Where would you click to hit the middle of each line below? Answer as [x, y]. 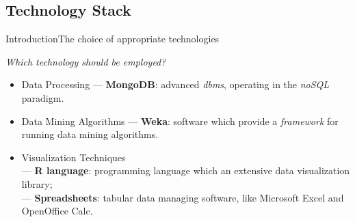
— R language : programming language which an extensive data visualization [186, 170]
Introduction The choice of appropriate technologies [113, 39]
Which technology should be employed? [86, 61]
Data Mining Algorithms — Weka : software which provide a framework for [180, 121]
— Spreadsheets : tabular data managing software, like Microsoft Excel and [183, 197]
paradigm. [43, 97]
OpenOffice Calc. [57, 211]
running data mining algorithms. [90, 134]
